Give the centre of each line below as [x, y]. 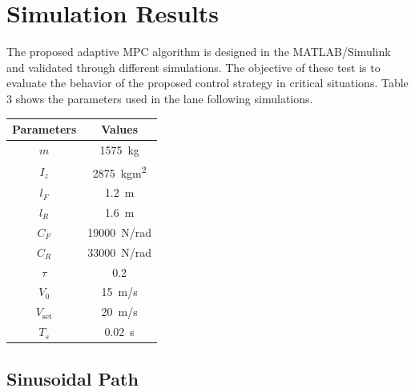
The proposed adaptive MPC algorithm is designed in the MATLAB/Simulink [199, 52]
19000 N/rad [120, 232]
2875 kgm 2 [119, 171]
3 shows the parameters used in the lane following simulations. [160, 98]
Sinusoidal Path [73, 378]
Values [120, 129]
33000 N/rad [120, 252]
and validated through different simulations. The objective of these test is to [193, 67]
